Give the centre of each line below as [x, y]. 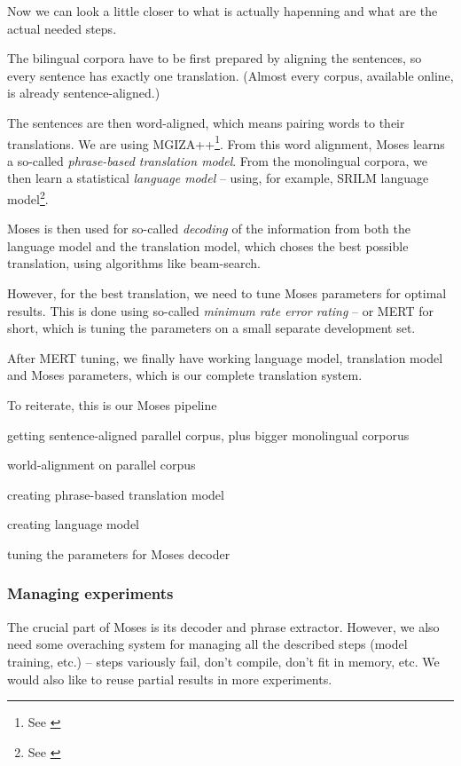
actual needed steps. [62, 28]
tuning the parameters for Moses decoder [119, 553]
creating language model [73, 524]
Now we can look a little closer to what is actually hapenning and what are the [223, 11]
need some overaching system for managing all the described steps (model [207, 644]
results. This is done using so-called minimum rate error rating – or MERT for [220, 310]
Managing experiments [90, 593]
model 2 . [28, 197]
